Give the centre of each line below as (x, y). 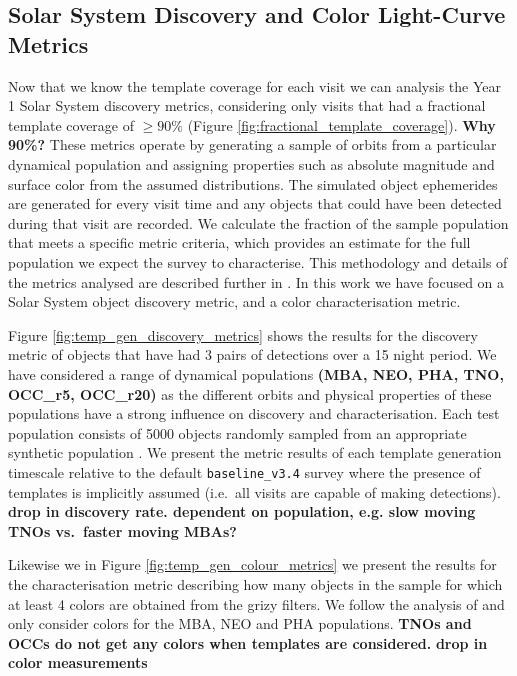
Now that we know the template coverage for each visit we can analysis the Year (254, 85)
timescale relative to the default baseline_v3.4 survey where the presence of (244, 471)
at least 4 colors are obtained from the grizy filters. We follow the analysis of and (256, 603)
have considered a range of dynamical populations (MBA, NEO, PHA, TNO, (256, 373)
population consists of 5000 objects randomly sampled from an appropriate (237, 432)
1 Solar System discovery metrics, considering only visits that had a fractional (247, 105)
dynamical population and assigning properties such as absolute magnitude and (251, 163)
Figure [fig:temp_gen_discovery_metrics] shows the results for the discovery (243, 334)
